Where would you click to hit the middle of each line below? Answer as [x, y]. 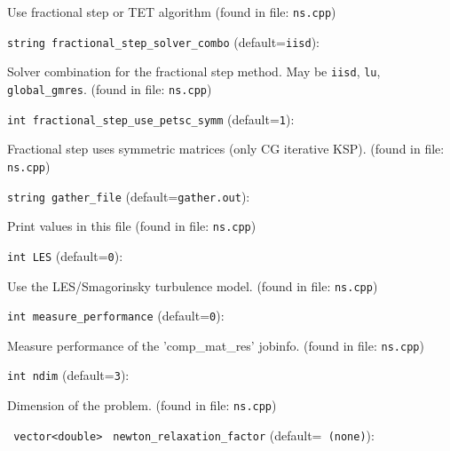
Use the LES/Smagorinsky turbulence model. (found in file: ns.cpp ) [193, 285]
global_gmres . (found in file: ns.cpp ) [110, 88]
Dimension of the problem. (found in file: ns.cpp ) [142, 405]
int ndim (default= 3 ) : [68, 375]
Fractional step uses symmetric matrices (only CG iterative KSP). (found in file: [226, 149]
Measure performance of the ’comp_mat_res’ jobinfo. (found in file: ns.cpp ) [216, 345]
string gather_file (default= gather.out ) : [129, 196]
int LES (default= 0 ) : [65, 255]
